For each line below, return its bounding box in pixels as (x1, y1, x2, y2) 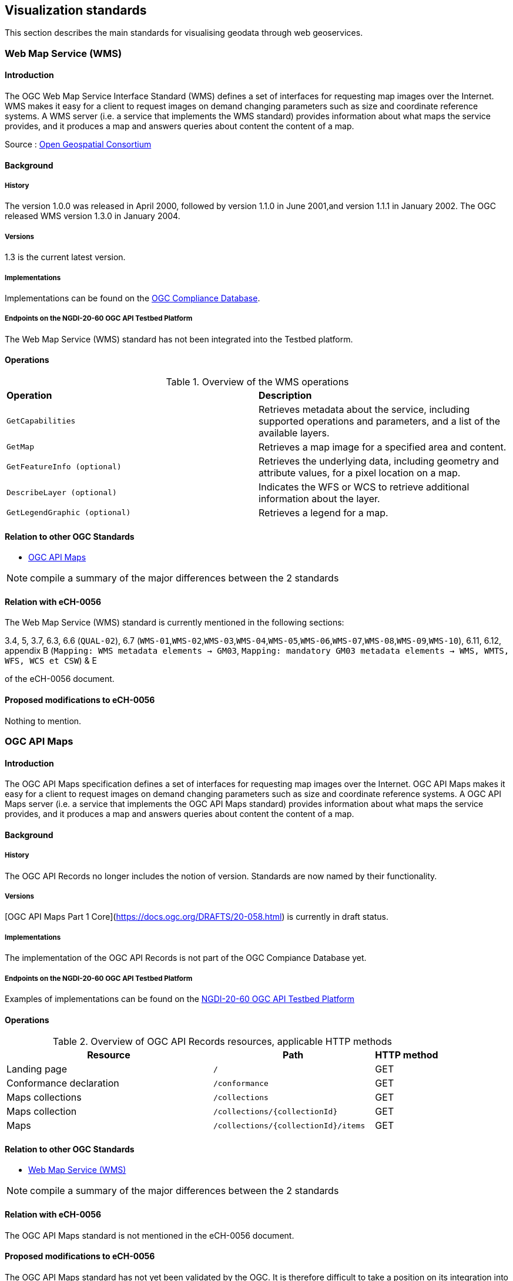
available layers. (259, 426, 330, 439)
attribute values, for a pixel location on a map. (259, 466, 461, 479)
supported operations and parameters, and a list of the (259, 415, 501, 427)
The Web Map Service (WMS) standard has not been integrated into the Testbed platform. (5, 334, 353, 344)
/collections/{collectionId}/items (213, 1121, 366, 1130)
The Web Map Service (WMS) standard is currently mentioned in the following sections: (5, 617, 344, 628)
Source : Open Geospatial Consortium (5, 139, 152, 150)
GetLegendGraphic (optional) (6, 508, 131, 517)
